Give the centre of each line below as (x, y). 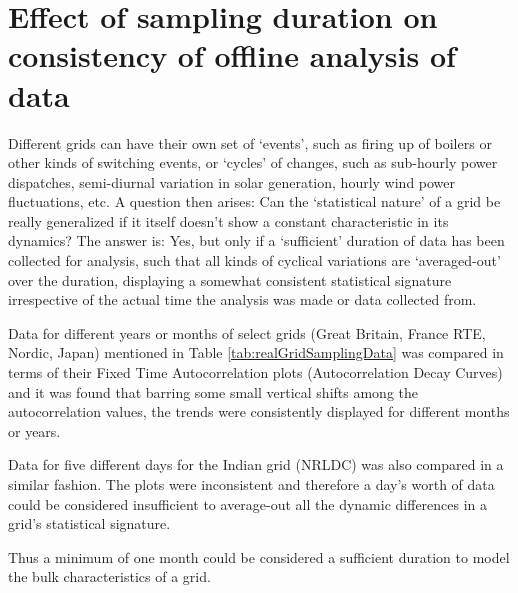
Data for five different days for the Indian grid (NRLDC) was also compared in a (256, 464)
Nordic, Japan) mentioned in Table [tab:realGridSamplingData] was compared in (256, 352)
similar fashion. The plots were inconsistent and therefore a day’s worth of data (251, 484)
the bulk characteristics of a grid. (109, 576)
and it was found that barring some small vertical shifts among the (213, 391)
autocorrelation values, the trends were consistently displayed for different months (259, 411)
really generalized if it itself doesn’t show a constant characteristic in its (228, 220)
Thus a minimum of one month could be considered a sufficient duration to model (259, 556)
